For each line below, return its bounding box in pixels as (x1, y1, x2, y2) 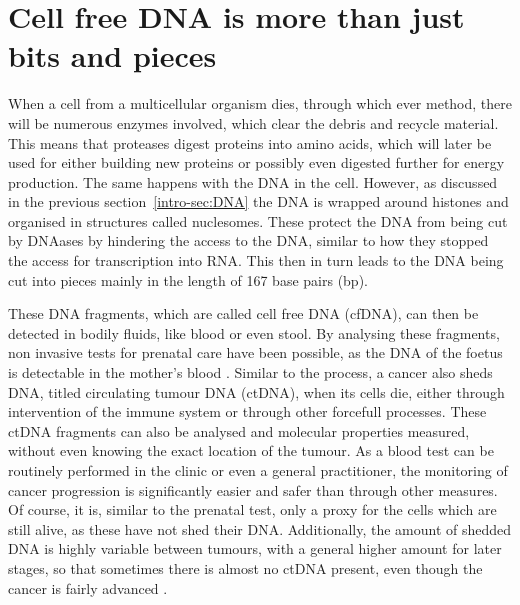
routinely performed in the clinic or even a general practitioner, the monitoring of (8, 460, 508, 480)
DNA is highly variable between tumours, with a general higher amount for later (8, 538, 502, 559)
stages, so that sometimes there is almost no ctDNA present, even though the (8, 557, 483, 578)
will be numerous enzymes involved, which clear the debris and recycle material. (8, 112, 499, 133)
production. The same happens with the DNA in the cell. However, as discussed (8, 171, 498, 192)
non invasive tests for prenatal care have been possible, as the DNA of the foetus (8, 342, 503, 363)
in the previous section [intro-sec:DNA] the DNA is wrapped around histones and (8, 191, 509, 212)
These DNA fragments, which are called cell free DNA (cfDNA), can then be (8, 303, 479, 324)
